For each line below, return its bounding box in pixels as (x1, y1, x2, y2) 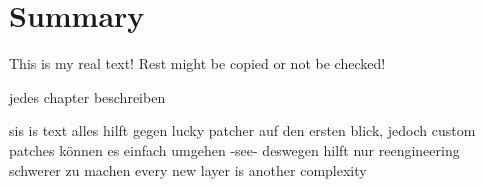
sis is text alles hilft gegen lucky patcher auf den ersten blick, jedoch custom (9, 120, 476, 141)
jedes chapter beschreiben (9, 86, 166, 107)
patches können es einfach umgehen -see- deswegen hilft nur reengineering (9, 139, 460, 160)
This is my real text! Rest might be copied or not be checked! (9, 53, 386, 74)
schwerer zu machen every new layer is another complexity (9, 159, 367, 180)
